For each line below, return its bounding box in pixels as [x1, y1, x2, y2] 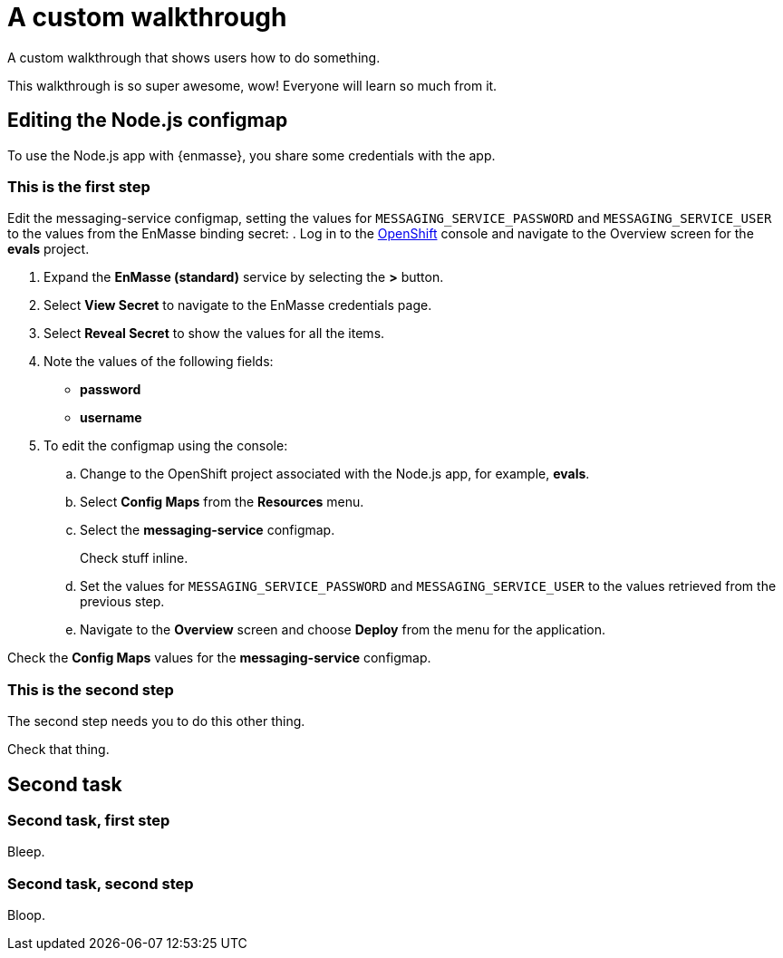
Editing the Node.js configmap [7, 109, 288, 132]
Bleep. [7, 844, 45, 860]
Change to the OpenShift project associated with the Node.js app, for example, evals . [80, 466, 590, 482]
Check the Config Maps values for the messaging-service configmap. [7, 650, 431, 666]
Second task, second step [7, 874, 194, 893]
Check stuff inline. [80, 550, 188, 566]
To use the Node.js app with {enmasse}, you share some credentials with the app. [7, 147, 496, 163]
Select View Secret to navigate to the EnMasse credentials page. [43, 297, 432, 314]
